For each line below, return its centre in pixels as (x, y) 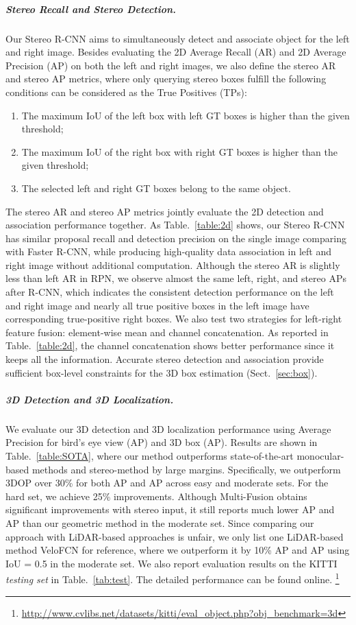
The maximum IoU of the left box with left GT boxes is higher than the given (186, 115)
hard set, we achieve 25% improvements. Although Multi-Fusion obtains (156, 496)
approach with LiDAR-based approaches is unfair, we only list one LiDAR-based (175, 536)
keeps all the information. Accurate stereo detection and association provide (165, 359)
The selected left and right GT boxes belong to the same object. (156, 188)
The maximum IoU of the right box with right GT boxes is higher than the (179, 151)
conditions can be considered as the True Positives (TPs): (126, 92)
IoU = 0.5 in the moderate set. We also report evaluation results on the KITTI (171, 563)
